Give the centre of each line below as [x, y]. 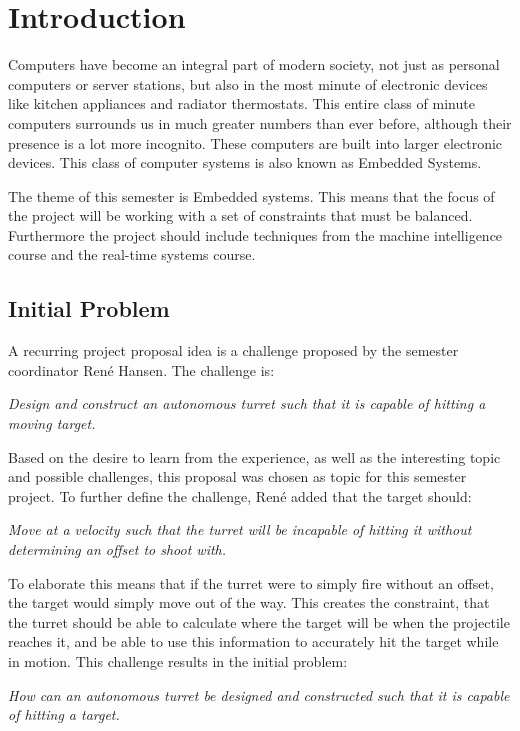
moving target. [52, 423]
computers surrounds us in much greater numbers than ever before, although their [260, 122]
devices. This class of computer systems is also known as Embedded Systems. [245, 162]
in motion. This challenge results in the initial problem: [178, 660]
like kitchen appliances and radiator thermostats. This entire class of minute [241, 103]
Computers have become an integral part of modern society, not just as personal [254, 64]
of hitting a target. [64, 714]
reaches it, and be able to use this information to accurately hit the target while [253, 641]
